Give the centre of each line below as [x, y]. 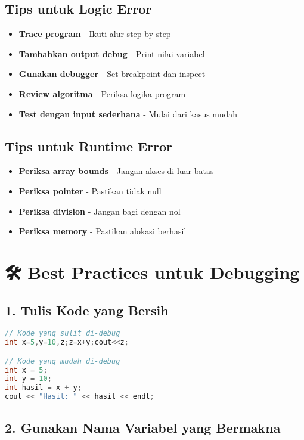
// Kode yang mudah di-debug [63, 361]
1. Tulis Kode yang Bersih [87, 310]
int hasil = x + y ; [43, 388]
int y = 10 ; [28, 379]
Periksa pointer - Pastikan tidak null [90, 190]
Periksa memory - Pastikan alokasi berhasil [103, 231]
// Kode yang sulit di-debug [63, 334]
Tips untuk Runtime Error [89, 146]
